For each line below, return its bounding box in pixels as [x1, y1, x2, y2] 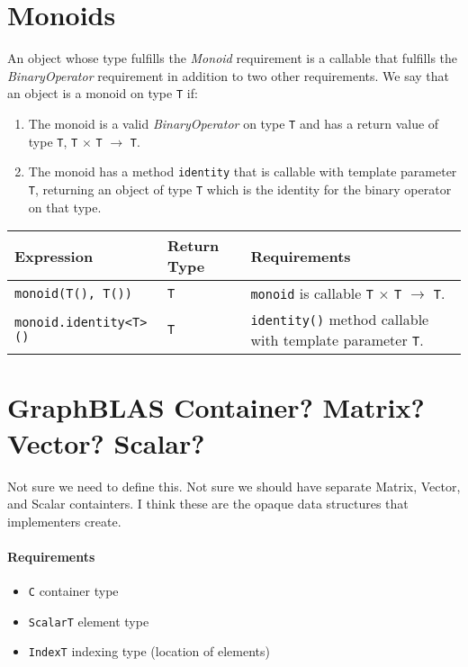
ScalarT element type [28, 611, 149, 630]
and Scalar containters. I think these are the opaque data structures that [7, 494, 409, 513]
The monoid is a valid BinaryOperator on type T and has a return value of [28, 113, 439, 132]
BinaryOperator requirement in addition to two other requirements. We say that [7, 66, 450, 85]
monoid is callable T [250, 283, 373, 304]
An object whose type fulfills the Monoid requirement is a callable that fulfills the [7, 49, 458, 68]
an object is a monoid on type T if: [7, 84, 198, 103]
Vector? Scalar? [7, 424, 205, 461]
